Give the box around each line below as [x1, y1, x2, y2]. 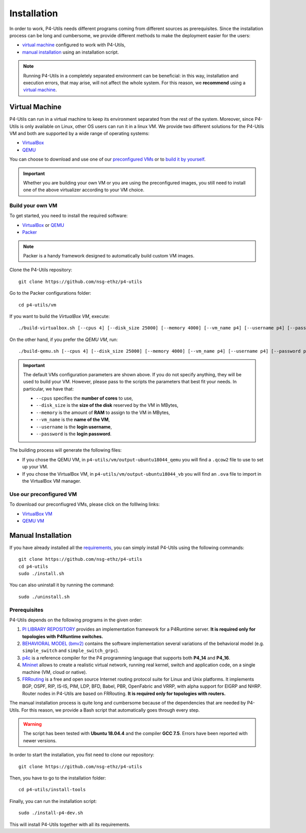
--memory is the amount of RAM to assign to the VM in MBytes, [36, 409, 170, 415]
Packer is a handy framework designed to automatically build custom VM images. [23, 253, 195, 259]
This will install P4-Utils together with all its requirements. [9, 821, 130, 827]
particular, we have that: [23, 385, 74, 392]
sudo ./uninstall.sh [18, 594, 70, 600]
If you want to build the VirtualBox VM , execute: [9, 313, 110, 319]
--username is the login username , [36, 424, 112, 430]
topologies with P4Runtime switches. [22, 633, 104, 639]
